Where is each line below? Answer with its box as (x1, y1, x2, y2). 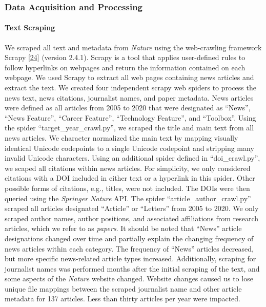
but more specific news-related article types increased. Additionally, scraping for (5, 253, 256, 264)
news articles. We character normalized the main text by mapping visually (5, 132, 238, 143)
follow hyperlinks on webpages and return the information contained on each (5, 62, 245, 72)
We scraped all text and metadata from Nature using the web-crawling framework (5, 42, 262, 52)
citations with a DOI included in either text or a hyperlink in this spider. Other (5, 172, 255, 183)
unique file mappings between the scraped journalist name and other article (5, 283, 242, 294)
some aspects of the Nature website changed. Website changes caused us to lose (5, 273, 253, 284)
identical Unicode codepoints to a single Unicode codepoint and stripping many (5, 142, 254, 153)
